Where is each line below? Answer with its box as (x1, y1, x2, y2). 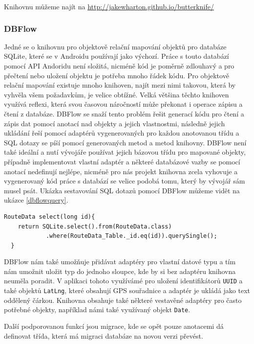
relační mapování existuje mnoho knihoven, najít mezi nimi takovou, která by (4, 80, 236, 90)
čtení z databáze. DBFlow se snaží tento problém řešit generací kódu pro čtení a (4, 108, 244, 118)
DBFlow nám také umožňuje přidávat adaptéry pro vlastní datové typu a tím (4, 256, 236, 267)
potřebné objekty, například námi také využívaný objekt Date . (4, 304, 190, 315)
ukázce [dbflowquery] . (4, 195, 68, 205)
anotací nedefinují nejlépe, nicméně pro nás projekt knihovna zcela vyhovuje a (4, 166, 238, 176)
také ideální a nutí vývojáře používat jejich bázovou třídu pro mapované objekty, (4, 147, 246, 157)
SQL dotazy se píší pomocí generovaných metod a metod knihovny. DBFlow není (4, 137, 247, 147)
